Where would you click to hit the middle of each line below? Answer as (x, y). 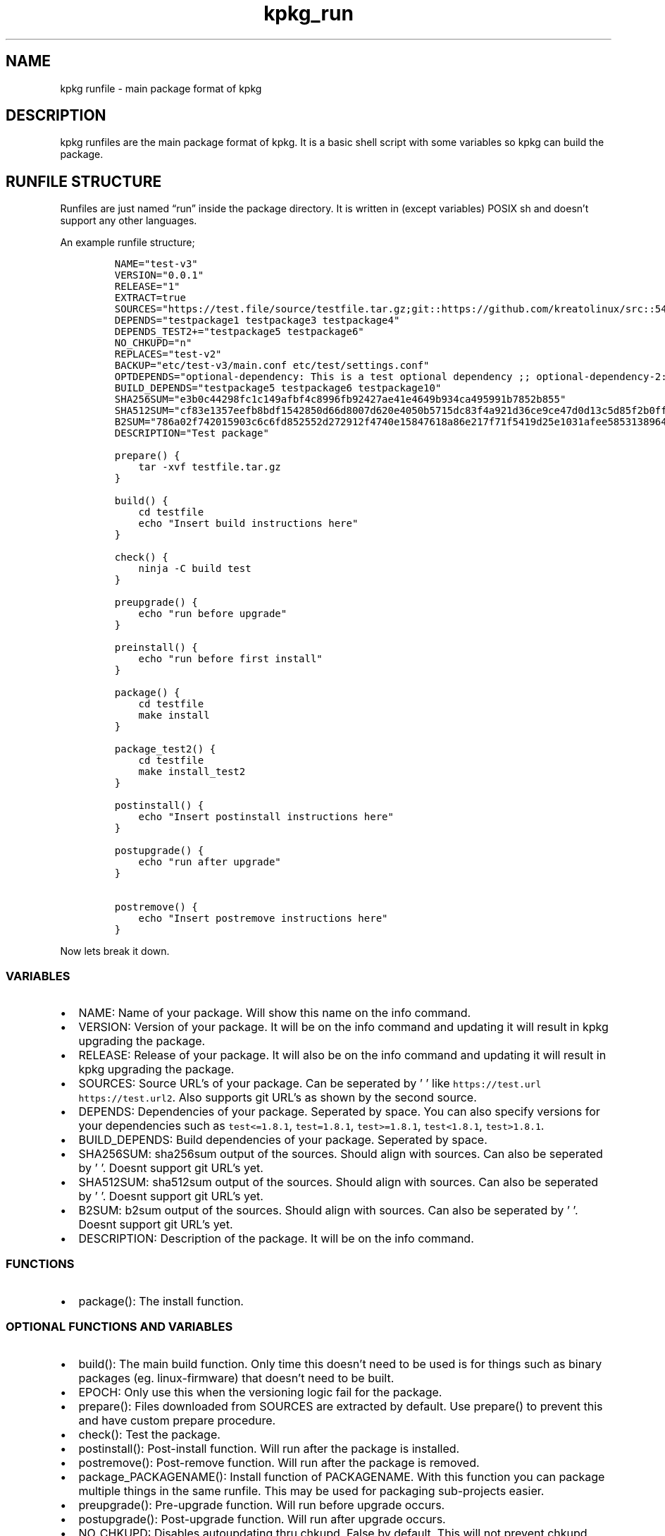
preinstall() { (156, 648)
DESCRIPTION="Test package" (192, 433)
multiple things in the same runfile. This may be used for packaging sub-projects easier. (311, 1491)
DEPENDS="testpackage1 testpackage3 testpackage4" (257, 321)
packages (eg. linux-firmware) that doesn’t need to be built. (236, 1378)
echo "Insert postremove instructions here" (263, 919)
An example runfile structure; (128, 243)
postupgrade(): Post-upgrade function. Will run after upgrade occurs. (262, 1519)
